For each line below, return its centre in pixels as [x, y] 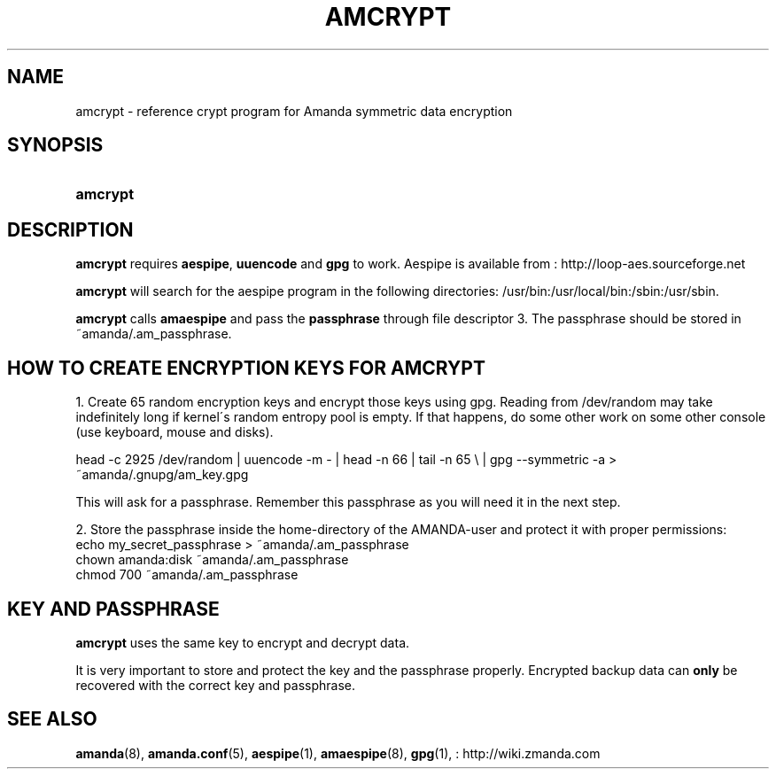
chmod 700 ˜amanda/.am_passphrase [187, 575]
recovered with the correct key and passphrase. [215, 685]
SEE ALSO [52, 719]
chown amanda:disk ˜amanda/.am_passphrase [212, 560]
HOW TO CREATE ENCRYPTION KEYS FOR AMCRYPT [246, 368]
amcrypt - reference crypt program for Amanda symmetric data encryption [294, 111]
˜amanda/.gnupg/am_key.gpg [162, 475]
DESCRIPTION [70, 229]
